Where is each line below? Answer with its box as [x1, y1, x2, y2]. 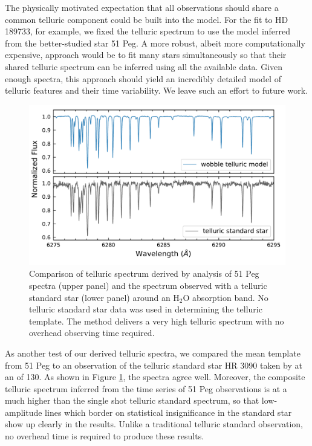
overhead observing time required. [29, 326, 155, 339]
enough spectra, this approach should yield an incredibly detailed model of [5, 72, 281, 85]
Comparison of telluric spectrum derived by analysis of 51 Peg [29, 267, 259, 280]
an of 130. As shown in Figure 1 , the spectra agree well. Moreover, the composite [5, 370, 305, 383]
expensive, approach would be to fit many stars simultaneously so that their [5, 48, 287, 61]
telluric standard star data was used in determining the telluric [29, 303, 262, 315]
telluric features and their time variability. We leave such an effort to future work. [5, 84, 308, 97]
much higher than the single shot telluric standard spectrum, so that [5, 394, 259, 407]
